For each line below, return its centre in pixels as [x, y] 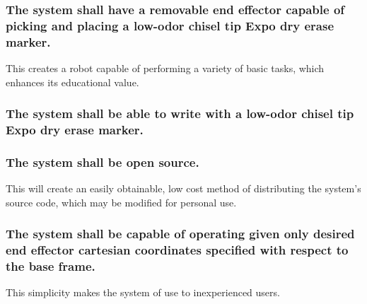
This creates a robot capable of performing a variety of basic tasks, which [165, 68]
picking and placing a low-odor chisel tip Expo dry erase [170, 25]
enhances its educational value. [72, 82]
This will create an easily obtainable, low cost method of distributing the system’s [183, 188]
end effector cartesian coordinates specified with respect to [177, 250]
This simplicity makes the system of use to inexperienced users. [143, 292]
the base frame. [51, 266]
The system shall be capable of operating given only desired [180, 234]
